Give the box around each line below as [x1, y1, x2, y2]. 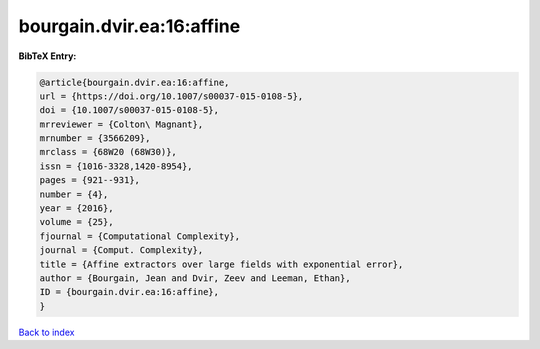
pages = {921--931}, [39, 175, 140, 186]
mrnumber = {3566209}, [39, 133, 151, 144]
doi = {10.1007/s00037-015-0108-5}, [39, 105, 220, 116]
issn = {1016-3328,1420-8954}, [39, 160, 194, 172]
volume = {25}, [39, 216, 114, 228]
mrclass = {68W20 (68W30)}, [39, 146, 177, 158]
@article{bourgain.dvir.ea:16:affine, [39, 76, 230, 88]
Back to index [18, 326, 75, 338]
